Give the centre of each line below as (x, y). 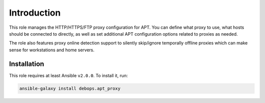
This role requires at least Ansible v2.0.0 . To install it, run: (68, 75)
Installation (26, 64)
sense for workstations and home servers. (52, 50)
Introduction (35, 13)
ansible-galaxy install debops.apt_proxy (70, 88)
